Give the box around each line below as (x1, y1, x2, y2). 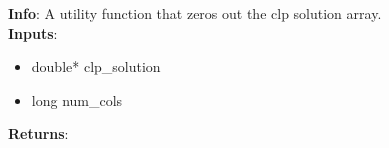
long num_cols (31, 89, 123, 110)
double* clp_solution (31, 56, 161, 77)
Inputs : (8, 22, 58, 43)
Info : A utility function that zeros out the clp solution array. (8, 3, 382, 23)
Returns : (8, 123, 69, 144)
